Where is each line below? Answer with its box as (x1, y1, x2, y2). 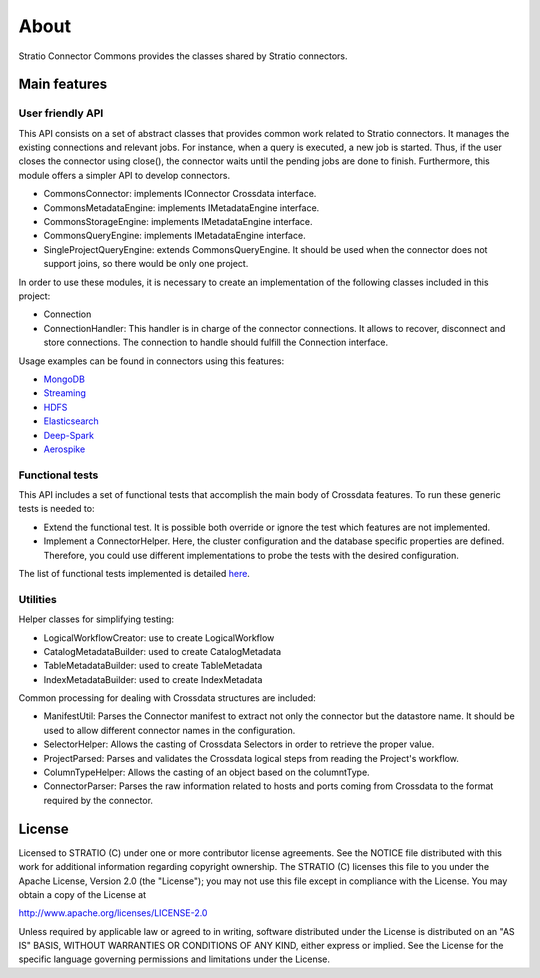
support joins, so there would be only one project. (43, 258, 249, 270)
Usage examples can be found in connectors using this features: (18, 355, 285, 367)
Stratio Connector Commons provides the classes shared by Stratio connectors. (18, 50, 349, 62)
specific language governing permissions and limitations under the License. (18, 953, 330, 965)
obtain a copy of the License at (18, 888, 147, 900)
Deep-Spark (43, 429, 95, 441)
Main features (18, 76, 108, 93)
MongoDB (43, 373, 85, 385)
